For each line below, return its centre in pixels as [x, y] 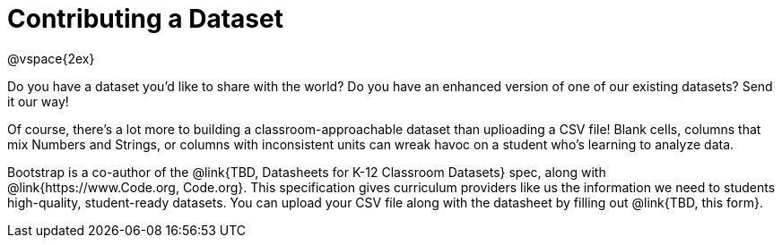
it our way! [38, 101]
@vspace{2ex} [51, 58]
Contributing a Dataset [145, 19]
